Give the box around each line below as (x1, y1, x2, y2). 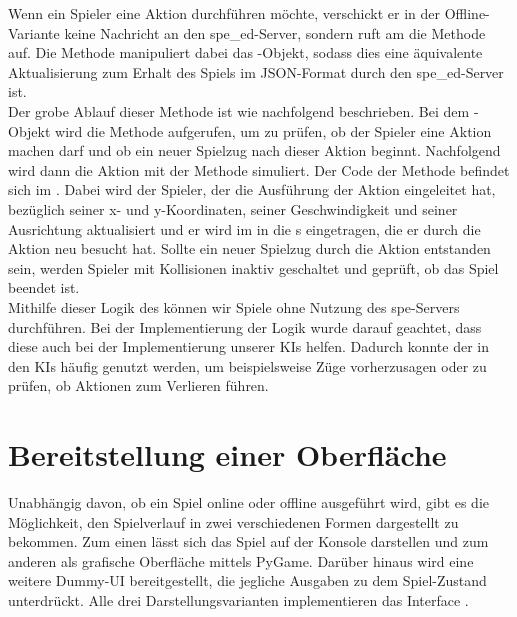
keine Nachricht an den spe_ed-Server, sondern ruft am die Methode (64, 22, 486, 43)
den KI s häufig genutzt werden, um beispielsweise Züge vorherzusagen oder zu (8, 355, 487, 376)
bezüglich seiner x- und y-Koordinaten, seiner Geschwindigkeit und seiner (8, 198, 458, 219)
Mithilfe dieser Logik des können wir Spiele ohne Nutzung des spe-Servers (8, 296, 460, 317)
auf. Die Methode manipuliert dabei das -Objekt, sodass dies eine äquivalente (8, 42, 483, 63)
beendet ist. (8, 277, 80, 298)
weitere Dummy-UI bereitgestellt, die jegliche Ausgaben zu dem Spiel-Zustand (8, 570, 487, 591)
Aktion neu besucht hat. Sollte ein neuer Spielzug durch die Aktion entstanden (8, 238, 491, 259)
